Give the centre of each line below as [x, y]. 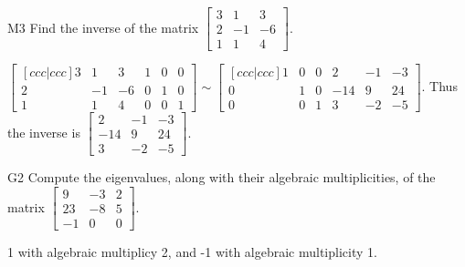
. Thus [439, 86]
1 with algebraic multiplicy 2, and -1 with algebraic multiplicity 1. [192, 251]
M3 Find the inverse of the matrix [103, 27]
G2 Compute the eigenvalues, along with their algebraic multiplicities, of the [222, 177]
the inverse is [44, 132]
